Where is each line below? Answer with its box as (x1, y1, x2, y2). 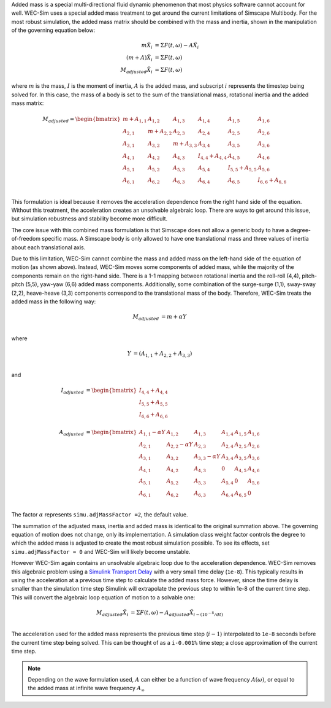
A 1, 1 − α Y (139, 429, 165, 437)
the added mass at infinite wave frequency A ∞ (28, 685, 145, 693)
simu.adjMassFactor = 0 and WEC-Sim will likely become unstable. (11, 548, 191, 555)
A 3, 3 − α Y (194, 453, 221, 462)
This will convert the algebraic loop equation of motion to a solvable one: (11, 593, 196, 601)
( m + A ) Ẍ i (126, 54, 153, 63)
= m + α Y (161, 313, 187, 321)
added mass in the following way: (11, 298, 96, 305)
